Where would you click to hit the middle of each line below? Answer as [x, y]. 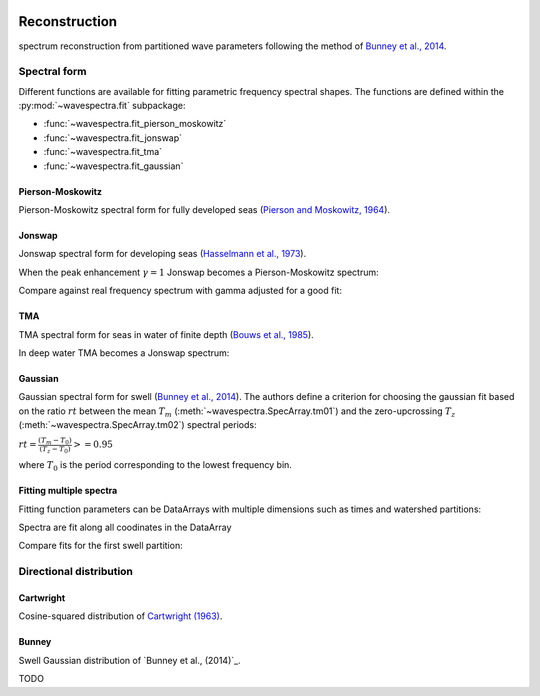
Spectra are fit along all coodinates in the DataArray [125, 527]
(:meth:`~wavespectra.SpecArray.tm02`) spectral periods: [137, 425]
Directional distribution [76, 572]
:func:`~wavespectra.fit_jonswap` [113, 137]
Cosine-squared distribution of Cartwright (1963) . [120, 616]
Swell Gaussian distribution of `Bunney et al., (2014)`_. [129, 660]
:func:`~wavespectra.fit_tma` [103, 152]
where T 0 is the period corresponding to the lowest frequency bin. [155, 466]
